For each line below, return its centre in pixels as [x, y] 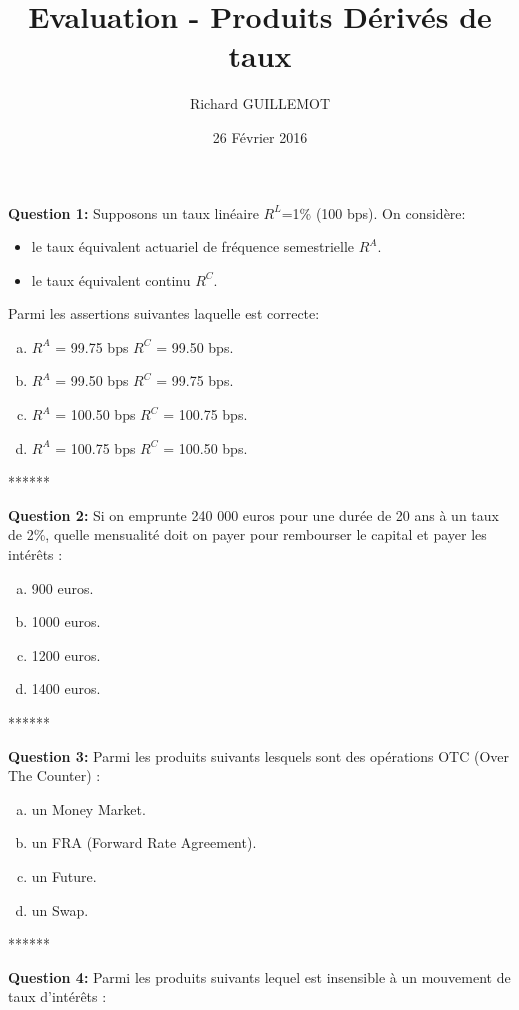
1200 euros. [66, 654]
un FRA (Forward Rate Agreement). [144, 842]
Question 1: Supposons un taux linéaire [133, 212]
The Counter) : [54, 775]
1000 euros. [66, 621]
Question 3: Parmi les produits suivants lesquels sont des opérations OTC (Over [259, 755]
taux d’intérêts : [57, 996]
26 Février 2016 [260, 136]
